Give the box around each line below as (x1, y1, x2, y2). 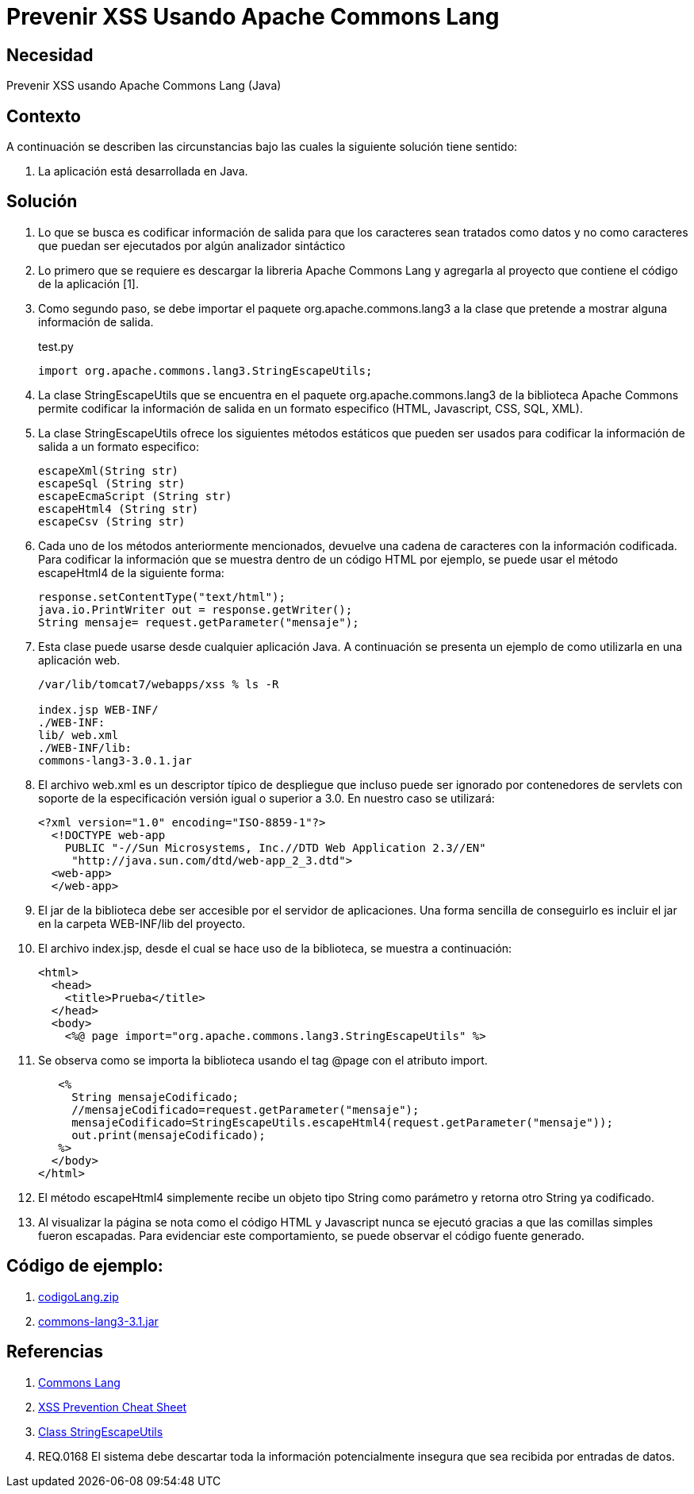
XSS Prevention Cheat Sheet (38, 1400, 187, 1414)
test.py (38, 339, 74, 353)
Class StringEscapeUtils (38, 1424, 163, 1438)
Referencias (6, 1342, 104, 1362)
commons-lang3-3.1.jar (38, 1314, 159, 1328)
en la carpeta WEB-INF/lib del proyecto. (38, 916, 246, 930)
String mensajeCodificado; (71, 1090, 239, 1103)
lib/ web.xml (38, 728, 119, 741)
